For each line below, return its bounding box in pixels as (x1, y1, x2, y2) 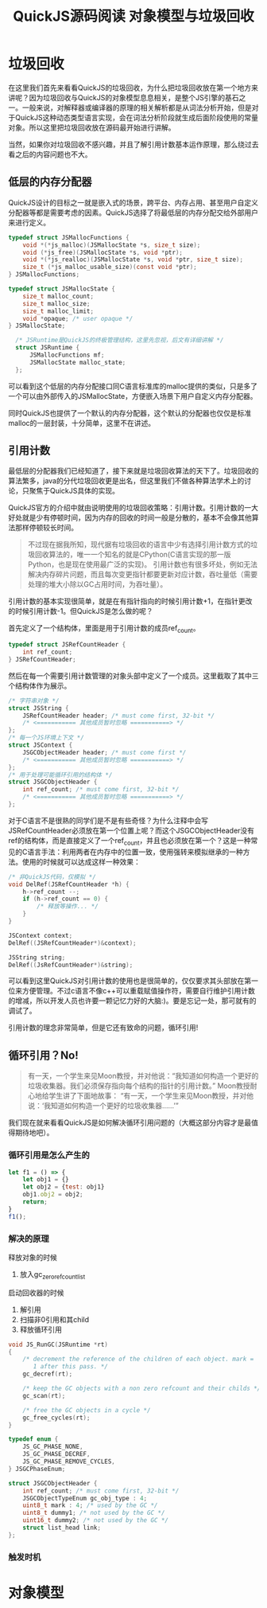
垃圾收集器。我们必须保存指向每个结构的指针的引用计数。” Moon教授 (27, 1081, 250, 1091)
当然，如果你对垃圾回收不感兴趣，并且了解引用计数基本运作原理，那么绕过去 (8, 139, 259, 149)
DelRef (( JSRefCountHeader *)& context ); (8, 939, 137, 947)
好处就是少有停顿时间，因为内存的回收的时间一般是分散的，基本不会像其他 (8, 513, 252, 522)
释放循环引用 (19, 1325, 62, 1334)
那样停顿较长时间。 (14, 523, 78, 533)
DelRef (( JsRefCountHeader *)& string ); (8, 961, 133, 969)
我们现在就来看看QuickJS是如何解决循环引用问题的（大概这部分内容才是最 (8, 1118, 252, 1127)
